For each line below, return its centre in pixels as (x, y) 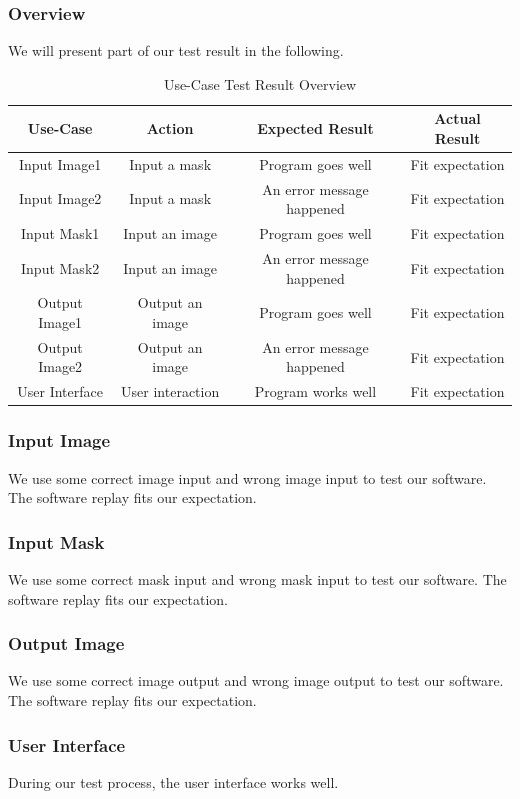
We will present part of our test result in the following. (176, 50)
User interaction (170, 391)
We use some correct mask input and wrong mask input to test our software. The (257, 579)
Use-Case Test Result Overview (260, 83)
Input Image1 (60, 163)
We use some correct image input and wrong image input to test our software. (247, 477)
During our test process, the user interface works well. (173, 781)
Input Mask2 (60, 267)
